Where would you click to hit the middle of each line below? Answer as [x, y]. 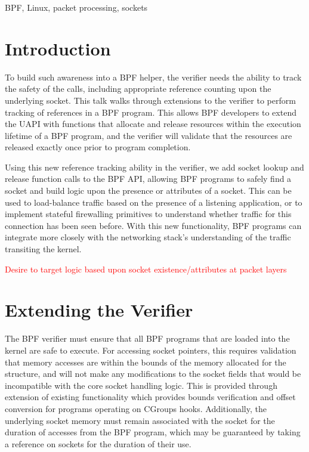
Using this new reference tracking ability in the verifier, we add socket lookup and [154, 167]
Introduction [58, 48]
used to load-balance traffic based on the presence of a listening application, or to [154, 202]
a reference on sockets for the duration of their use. [98, 443]
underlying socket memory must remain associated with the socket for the [140, 420]
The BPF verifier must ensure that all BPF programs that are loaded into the [147, 338]
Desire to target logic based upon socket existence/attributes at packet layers [146, 269]
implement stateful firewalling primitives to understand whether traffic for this [148, 214]
